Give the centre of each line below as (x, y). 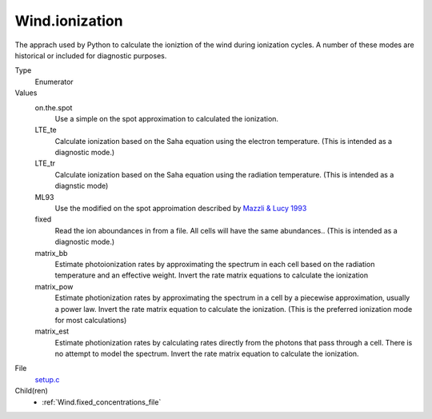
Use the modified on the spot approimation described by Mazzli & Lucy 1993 (181, 209)
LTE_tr (45, 163)
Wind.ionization (69, 21)
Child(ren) (31, 391)
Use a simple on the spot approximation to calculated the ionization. (167, 118)
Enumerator (54, 82)
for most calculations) (91, 320)
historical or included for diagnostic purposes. (91, 55)
